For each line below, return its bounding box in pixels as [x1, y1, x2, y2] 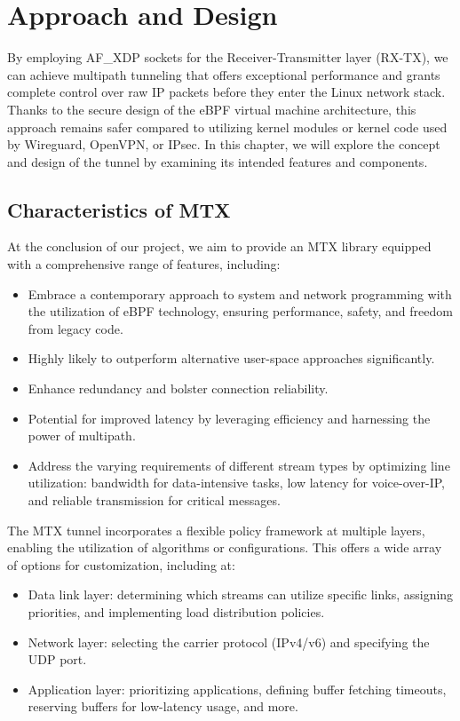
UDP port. [28, 650, 87, 669]
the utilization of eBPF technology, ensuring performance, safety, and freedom [28, 302, 453, 321]
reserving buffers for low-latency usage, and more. [28, 697, 298, 716]
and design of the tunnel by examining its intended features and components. [7, 152, 428, 170]
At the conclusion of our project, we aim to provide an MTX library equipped [7, 237, 432, 256]
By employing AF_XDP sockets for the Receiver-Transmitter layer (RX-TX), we [7, 48, 448, 67]
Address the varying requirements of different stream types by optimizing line [28, 456, 450, 474]
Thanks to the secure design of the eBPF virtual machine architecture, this [7, 99, 416, 118]
